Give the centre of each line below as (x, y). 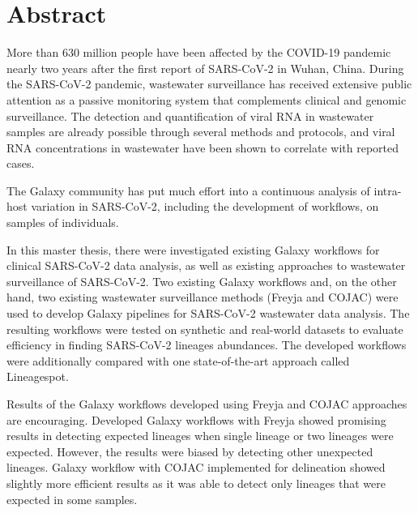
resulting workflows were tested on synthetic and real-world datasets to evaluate (205, 329)
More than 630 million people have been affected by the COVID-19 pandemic (199, 52)
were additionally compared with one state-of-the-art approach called (178, 360)
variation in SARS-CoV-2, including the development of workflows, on (205, 206)
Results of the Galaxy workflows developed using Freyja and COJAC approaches (207, 404)
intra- (388, 190)
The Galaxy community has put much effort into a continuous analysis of (188, 190)
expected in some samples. (72, 499)
